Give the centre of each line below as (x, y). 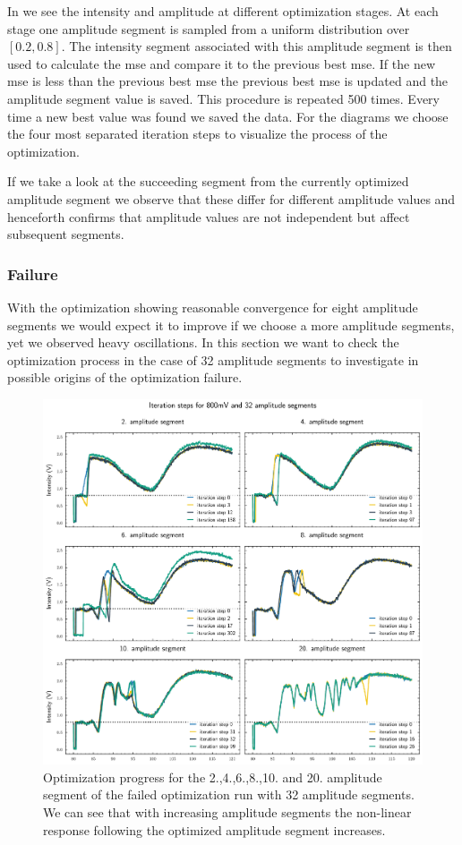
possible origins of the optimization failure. (125, 377)
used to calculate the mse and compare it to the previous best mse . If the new (221, 63)
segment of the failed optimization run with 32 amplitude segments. (229, 794)
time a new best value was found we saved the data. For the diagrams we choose (228, 116)
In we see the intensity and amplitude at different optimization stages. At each (223, 11)
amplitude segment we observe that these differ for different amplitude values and (231, 198)
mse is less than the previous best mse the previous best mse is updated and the (228, 81)
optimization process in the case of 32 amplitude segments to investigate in (213, 359)
